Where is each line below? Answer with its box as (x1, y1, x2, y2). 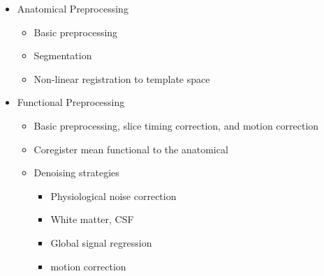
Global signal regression (50, 235, 152, 250)
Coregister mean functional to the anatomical (34, 141, 228, 156)
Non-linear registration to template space (34, 71, 210, 86)
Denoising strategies (34, 165, 119, 180)
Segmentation (34, 48, 92, 63)
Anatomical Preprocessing (17, 1, 128, 15)
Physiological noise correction (50, 188, 177, 203)
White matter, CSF (50, 212, 134, 227)
